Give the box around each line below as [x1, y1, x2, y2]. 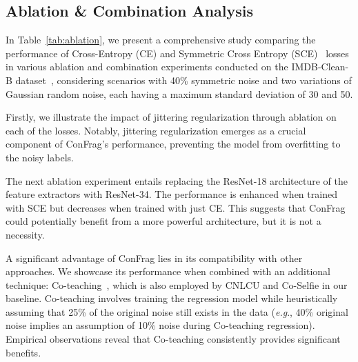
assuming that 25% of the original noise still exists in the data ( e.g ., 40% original [6, 304, 348, 319]
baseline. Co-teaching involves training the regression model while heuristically [6, 291, 338, 305]
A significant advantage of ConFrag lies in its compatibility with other [6, 250, 303, 265]
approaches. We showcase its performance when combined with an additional [6, 264, 330, 279]
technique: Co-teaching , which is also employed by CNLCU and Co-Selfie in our [6, 277, 348, 292]
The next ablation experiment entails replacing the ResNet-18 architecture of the [6, 173, 348, 188]
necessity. [6, 227, 45, 241]
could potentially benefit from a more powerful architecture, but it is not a [6, 214, 321, 228]
